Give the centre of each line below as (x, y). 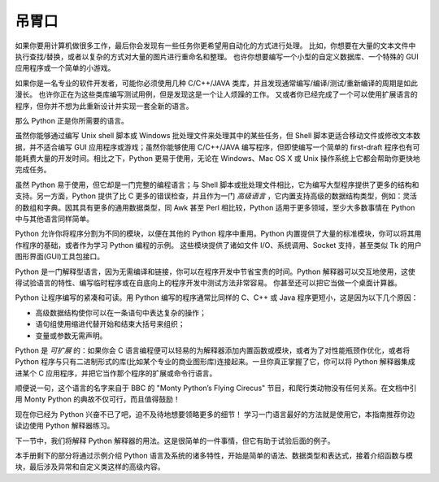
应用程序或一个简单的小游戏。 (65, 68)
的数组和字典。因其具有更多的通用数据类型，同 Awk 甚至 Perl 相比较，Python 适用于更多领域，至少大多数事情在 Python (215, 207)
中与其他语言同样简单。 (54, 219)
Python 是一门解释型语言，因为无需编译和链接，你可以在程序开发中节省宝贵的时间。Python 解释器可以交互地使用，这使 (215, 271)
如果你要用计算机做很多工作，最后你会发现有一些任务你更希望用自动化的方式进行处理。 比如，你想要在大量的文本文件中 (215, 46)
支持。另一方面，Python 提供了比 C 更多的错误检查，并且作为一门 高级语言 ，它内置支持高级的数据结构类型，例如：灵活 (216, 196)
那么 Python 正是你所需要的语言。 (72, 120)
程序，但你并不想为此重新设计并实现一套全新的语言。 (104, 106)
